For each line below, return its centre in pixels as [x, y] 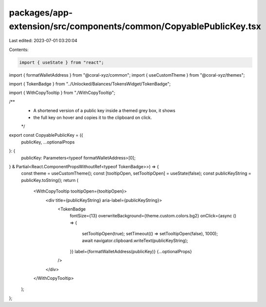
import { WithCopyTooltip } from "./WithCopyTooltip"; [62, 93]
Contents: [19, 49]
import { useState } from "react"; [62, 62]
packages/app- [41, 13]
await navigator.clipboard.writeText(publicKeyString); [135, 241]
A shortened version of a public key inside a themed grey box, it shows [104, 111]
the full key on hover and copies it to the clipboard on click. [93, 117]
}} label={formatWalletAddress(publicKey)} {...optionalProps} [131, 251]
